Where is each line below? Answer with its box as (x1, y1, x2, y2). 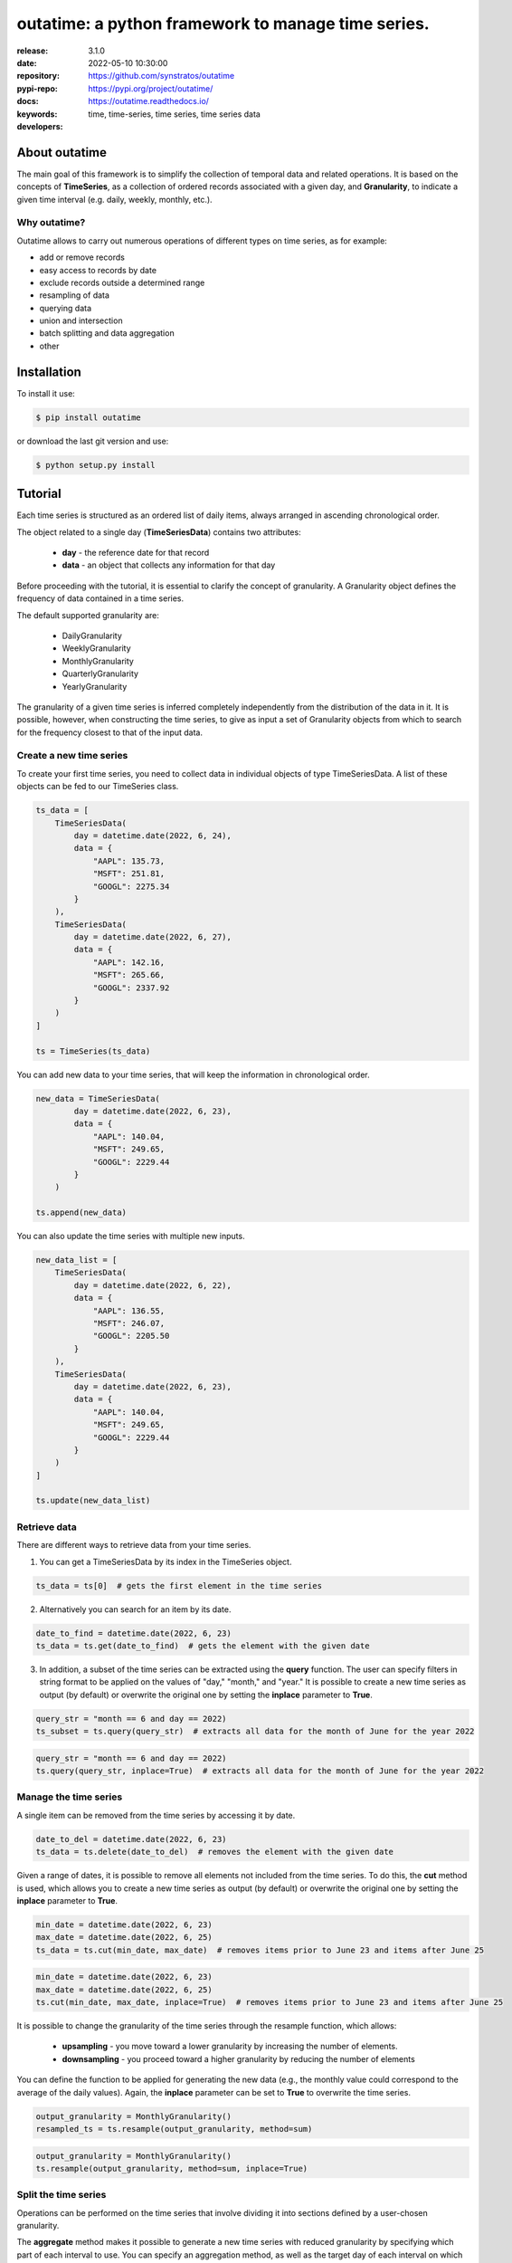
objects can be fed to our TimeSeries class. (16, 781, 179, 792)
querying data (39, 302, 92, 313)
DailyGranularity (62, 630, 122, 641)
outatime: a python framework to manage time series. (16, 14, 430, 33)
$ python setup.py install (35, 460, 156, 470)
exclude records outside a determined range (39, 277, 205, 288)
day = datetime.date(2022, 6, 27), (73, 932, 232, 942)
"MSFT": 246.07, (92, 1318, 166, 1329)
